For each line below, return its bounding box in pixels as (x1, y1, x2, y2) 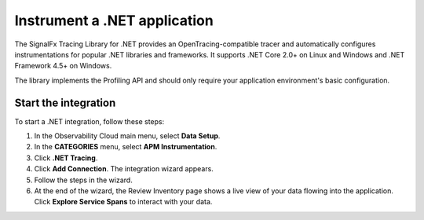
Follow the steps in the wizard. (34, 175, 133, 185)
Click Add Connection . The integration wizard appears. (34, 164, 214, 174)
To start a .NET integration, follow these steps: (14, 116, 165, 126)
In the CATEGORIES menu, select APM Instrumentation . (34, 142, 217, 152)
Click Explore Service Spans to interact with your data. (34, 197, 213, 207)
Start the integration (14, 96, 116, 109)
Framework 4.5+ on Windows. (14, 61, 112, 71)
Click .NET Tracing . (34, 153, 98, 163)
